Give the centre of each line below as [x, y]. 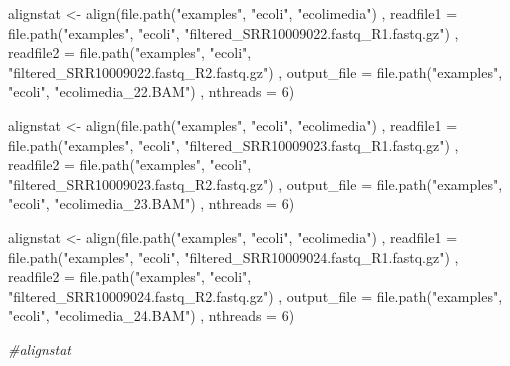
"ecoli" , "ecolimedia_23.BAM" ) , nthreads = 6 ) [151, 203]
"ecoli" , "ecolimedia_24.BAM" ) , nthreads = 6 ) [151, 315]
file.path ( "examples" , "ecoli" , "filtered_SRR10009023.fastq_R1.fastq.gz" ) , [233, 144]
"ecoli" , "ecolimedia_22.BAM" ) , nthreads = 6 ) [151, 91]
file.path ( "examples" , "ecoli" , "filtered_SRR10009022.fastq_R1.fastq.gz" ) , [233, 32]
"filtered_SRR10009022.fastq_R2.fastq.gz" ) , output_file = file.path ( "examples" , [255, 71]
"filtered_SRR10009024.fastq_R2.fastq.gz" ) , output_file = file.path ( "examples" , [255, 295]
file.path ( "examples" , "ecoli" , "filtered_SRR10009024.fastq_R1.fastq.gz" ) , [233, 256]
